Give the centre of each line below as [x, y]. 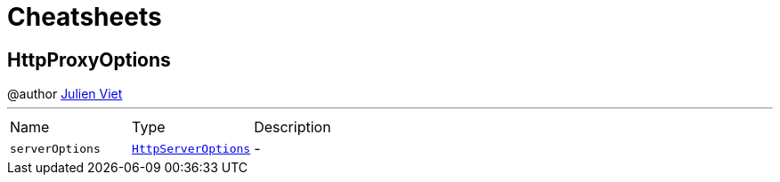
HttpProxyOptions [89, 59]
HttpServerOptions [191, 148]
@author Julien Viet [65, 94]
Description [292, 127]
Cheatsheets [85, 17]
